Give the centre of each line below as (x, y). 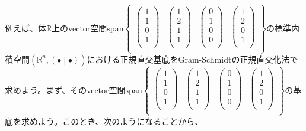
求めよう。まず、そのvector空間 (65, 89)
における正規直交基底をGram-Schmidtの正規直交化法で (192, 59)
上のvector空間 (79, 27)
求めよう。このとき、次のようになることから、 (112, 121)
